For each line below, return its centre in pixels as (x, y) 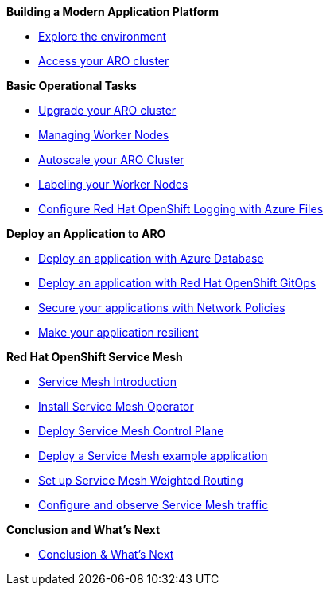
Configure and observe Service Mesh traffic (153, 505)
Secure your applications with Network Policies (162, 308)
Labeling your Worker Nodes (113, 184)
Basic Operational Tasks (72, 86)
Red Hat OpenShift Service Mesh (95, 357)
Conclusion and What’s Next (83, 530)
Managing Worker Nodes (104, 135)
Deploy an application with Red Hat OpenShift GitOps (177, 283)
